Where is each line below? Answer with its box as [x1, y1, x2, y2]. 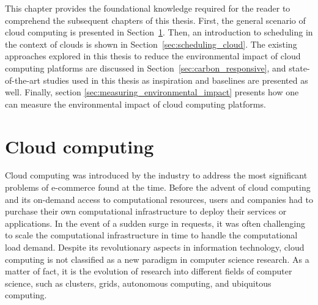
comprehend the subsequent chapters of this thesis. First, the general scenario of [5, 13, 306, 26]
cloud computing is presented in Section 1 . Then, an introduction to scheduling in [5, 26, 313, 39]
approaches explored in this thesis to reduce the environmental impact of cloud [5, 50, 301, 62]
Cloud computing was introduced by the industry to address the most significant [5, 169, 308, 182]
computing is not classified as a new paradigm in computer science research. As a [5, 252, 309, 265]
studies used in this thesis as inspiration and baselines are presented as [43, 73, 308, 86]
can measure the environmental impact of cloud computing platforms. [5, 97, 266, 110]
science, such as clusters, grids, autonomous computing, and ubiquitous [5, 276, 272, 289]
